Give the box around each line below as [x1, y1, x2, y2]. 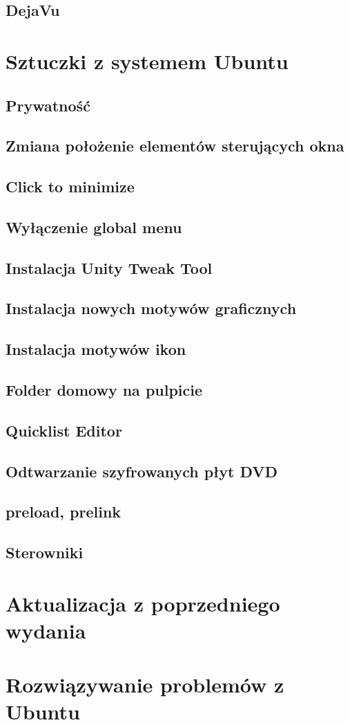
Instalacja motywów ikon [6, 338, 186, 360]
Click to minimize [6, 176, 135, 197]
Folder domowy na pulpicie [6, 379, 203, 401]
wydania [6, 616, 86, 644]
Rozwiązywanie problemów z [6, 670, 284, 699]
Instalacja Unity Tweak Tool [6, 257, 213, 278]
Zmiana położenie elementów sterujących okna [6, 135, 344, 156]
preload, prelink [6, 501, 121, 522]
